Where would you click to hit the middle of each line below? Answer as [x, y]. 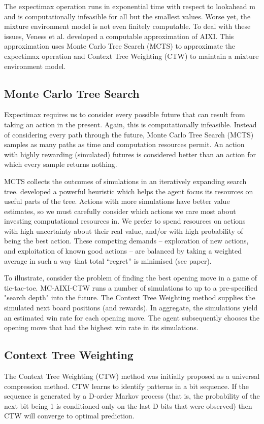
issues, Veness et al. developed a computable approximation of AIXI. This [119, 36]
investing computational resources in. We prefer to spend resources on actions [125, 221]
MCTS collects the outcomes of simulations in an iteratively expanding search [125, 181]
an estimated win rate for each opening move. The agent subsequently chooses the [132, 317]
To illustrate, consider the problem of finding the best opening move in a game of [131, 278]
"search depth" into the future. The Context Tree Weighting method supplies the [130, 297]
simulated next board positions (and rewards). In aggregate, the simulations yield [131, 308]
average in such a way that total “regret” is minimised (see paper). [108, 260]
